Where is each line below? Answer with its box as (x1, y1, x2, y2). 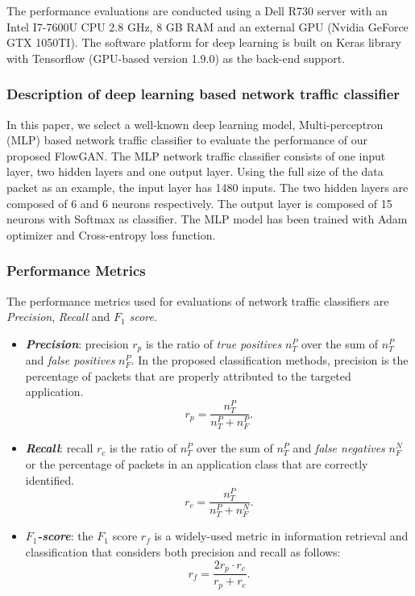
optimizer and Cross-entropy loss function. (6, 226, 216, 243)
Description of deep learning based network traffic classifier (6, 84, 400, 104)
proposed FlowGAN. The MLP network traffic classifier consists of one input (6, 147, 386, 164)
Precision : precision (25, 335, 129, 352)
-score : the (37, 527, 93, 544)
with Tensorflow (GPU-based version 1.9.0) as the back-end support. (6, 49, 346, 66)
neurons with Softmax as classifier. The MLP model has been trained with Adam (6, 210, 408, 227)
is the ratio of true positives (145, 335, 282, 352)
